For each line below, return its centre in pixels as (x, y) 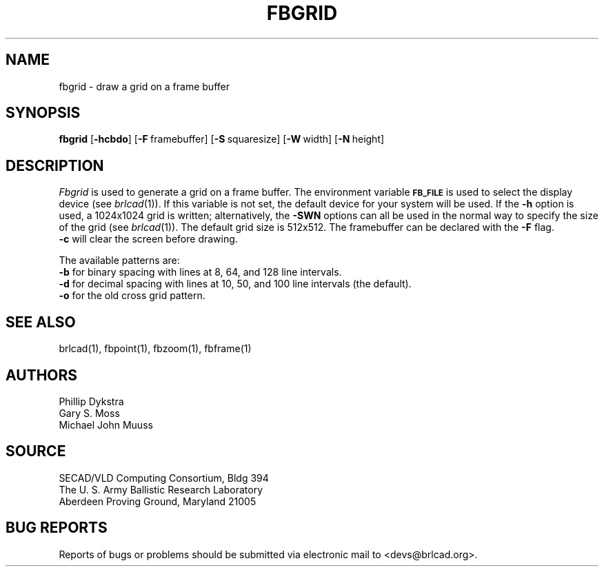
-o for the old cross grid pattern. (132, 296)
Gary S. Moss (89, 413)
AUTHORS (42, 375)
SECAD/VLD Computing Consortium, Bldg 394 (164, 478)
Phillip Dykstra (91, 401)
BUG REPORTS (57, 528)
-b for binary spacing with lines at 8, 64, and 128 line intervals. (200, 272)
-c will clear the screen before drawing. (148, 239)
